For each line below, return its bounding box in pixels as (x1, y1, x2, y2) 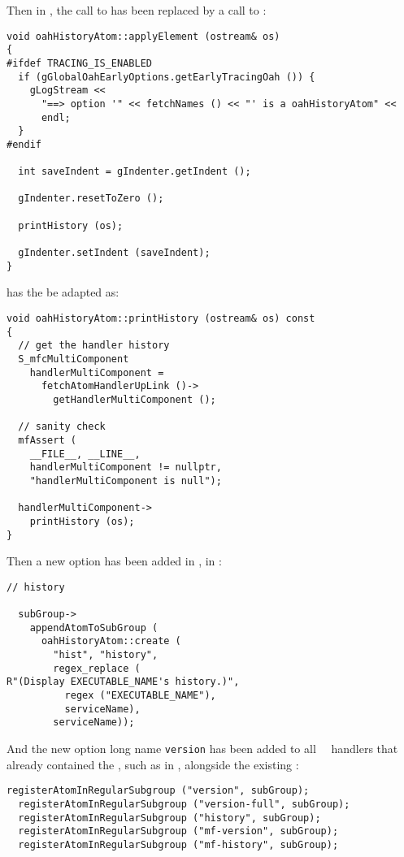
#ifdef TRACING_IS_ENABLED (7, 57, 152, 69)
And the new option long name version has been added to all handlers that (7, 739, 398, 756)
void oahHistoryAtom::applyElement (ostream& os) (7, 30, 280, 42)
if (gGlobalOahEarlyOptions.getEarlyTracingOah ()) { (18, 71, 315, 83)
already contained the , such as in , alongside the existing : (7, 755, 299, 773)
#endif (7, 138, 41, 150)
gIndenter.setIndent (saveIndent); (18, 247, 211, 259)
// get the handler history (18, 340, 170, 352)
